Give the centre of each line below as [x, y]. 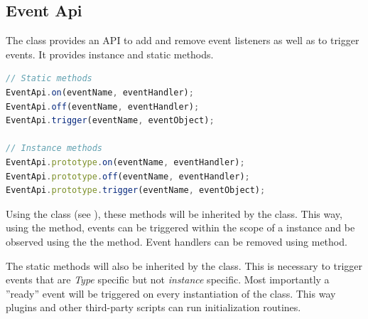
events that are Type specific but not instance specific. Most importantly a [168, 279]
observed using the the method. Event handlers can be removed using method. [177, 241]
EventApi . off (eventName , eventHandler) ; [103, 106]
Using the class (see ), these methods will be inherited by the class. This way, [174, 213]
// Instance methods [54, 148]
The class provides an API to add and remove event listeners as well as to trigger [183, 40]
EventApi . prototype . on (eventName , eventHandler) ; [125, 162]
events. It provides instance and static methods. [110, 54]
